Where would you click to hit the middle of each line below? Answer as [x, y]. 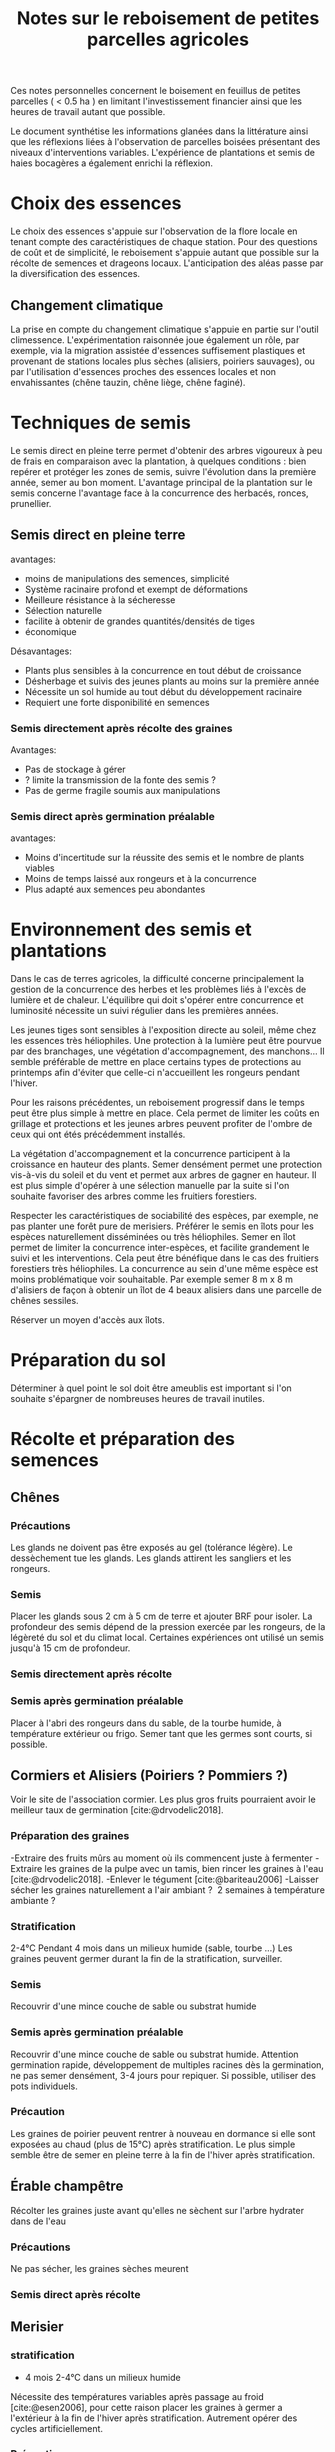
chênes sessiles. [44, 1301]
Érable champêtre [67, 2186]
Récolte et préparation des [122, 1439]
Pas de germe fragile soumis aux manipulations [122, 790]
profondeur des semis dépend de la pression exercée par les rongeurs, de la [168, 1627]
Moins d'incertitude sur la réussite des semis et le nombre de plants [164, 858]
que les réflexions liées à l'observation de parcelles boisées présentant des [165, 142]
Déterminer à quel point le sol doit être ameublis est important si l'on [151, 1388]
